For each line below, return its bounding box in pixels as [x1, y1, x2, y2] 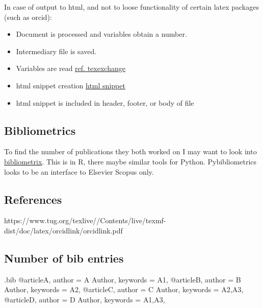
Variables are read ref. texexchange [16, 63, 125, 74]
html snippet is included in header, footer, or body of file [16, 97, 194, 108]
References [4, 191, 62, 207]
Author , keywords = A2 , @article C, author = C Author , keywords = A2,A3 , [4, 284, 244, 295]
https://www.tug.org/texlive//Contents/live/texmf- [4, 215, 166, 226]
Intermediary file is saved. [16, 45, 97, 56]
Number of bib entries [4, 250, 124, 266]
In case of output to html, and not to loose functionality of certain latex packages [4, 2, 259, 12]
